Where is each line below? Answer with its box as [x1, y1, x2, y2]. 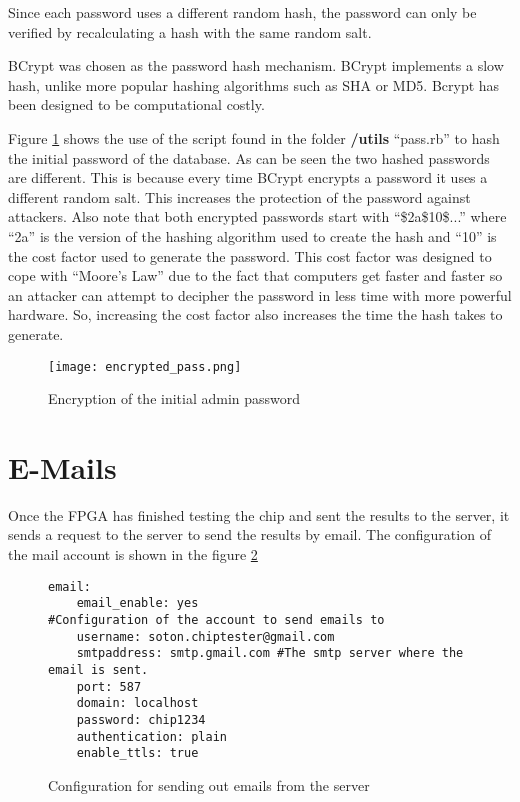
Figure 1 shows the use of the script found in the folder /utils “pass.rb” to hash [8, 127, 500, 148]
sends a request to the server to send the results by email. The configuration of [8, 524, 491, 545]
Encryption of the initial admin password [48, 388, 301, 409]
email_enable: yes [76, 596, 199, 611]
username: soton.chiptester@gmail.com [76, 629, 335, 644]
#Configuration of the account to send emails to [48, 612, 385, 627]
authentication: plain [76, 729, 227, 744]
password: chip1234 [76, 712, 206, 727]
